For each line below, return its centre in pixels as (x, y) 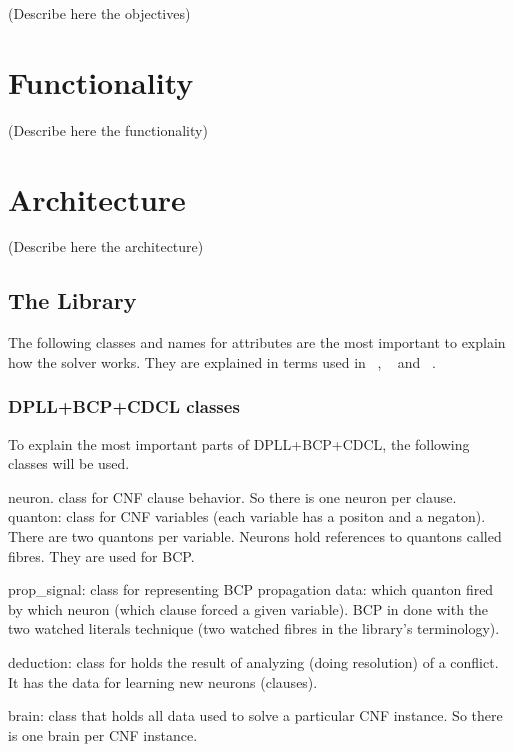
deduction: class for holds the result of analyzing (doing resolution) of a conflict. (253, 661)
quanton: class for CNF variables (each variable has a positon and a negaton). (247, 516)
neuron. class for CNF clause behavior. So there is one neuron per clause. (232, 496)
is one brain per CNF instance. (103, 734)
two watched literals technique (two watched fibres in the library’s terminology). (254, 628)
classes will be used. (69, 463)
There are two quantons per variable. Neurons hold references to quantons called (255, 536)
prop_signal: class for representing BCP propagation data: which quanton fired (251, 589)
